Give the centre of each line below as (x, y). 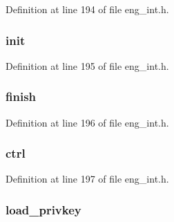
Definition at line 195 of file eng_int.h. (87, 65)
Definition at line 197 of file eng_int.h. (87, 179)
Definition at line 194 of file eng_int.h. (87, 9)
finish (21, 96)
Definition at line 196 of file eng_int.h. (87, 122)
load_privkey (43, 209)
